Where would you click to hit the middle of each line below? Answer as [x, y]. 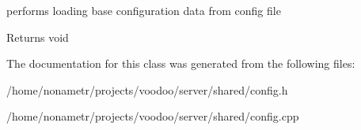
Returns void [38, 37]
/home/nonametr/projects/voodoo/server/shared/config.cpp [153, 116]
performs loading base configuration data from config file [144, 10]
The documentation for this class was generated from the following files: [181, 63]
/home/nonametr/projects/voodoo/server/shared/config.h [147, 89]
